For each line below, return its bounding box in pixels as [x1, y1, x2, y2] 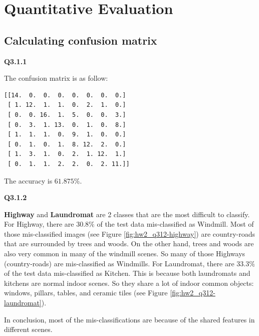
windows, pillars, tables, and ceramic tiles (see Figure [4, 287, 168, 298]
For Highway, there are [4, 219, 74, 229]
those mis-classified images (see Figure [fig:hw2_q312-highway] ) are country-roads [4, 228, 255, 239]
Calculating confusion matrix [4, 32, 157, 48]
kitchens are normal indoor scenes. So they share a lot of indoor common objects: [4, 277, 254, 288]
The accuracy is [4, 175, 53, 186]
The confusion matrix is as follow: [4, 73, 108, 83]
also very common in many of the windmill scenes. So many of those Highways [4, 248, 245, 259]
